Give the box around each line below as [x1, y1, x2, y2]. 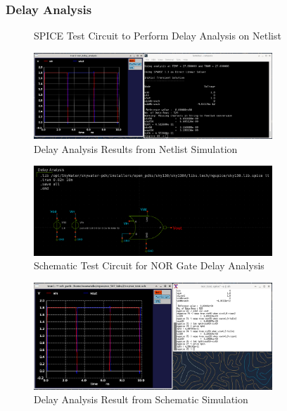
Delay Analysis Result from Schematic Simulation [34, 392, 248, 407]
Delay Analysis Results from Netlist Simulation [34, 141, 238, 156]
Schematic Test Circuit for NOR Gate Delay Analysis [34, 258, 264, 273]
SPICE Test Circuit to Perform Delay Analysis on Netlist [34, 28, 281, 43]
